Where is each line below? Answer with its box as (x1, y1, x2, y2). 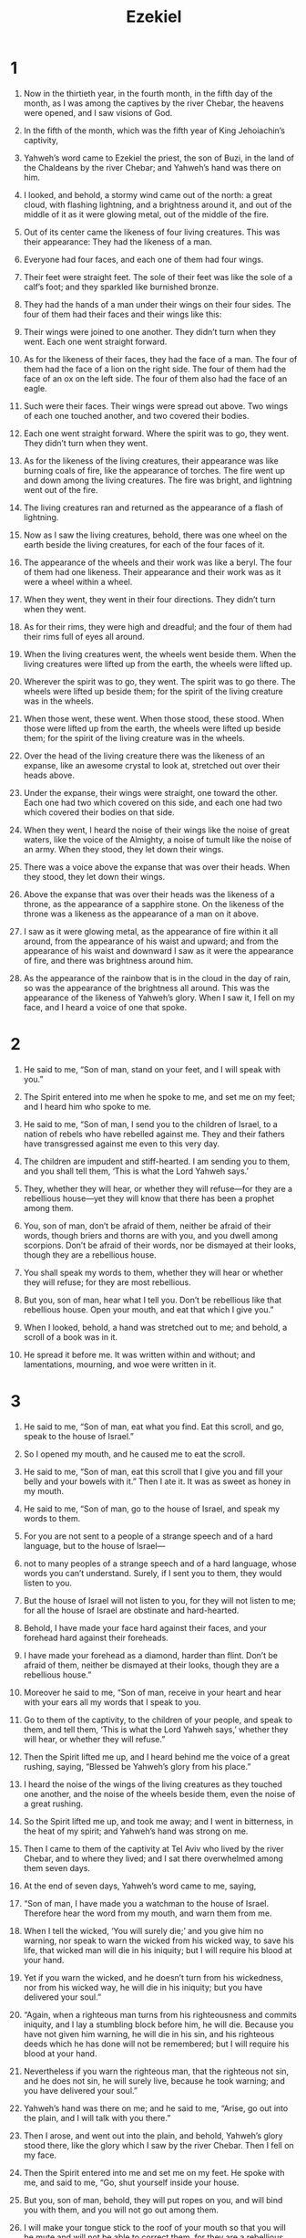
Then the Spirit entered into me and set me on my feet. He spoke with (23, 2167, 285, 2178)
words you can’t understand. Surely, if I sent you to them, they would (23, 1567, 282, 1578)
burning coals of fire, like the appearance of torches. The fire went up (23, 465, 286, 476)
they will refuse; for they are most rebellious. (23, 1276, 191, 1288)
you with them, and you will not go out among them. (23, 2204, 219, 2215)
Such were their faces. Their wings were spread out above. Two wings (23, 400, 289, 412)
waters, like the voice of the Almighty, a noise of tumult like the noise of (23, 833, 292, 845)
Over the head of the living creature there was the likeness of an (23, 750, 265, 761)
